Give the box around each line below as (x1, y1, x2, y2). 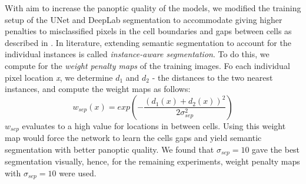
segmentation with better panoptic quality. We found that (5, 143, 214, 155)
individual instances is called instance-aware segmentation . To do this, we (5, 48, 270, 60)
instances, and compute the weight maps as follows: (5, 83, 191, 95)
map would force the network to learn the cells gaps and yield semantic (5, 132, 262, 144)
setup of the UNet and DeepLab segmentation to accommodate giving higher (5, 13, 282, 25)
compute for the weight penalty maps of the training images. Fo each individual (5, 59, 290, 71)
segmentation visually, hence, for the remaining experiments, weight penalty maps (5, 155, 300, 167)
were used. (59, 166, 97, 179)
